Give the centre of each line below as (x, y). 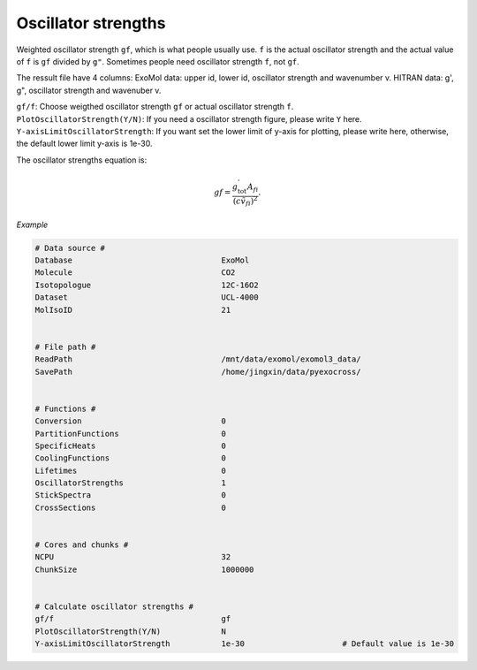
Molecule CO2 (135, 273)
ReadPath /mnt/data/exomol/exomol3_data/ (198, 359)
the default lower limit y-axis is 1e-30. (84, 144)
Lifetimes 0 (131, 470)
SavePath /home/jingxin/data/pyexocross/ (198, 372)
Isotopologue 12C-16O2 (147, 285)
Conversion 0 (131, 421)
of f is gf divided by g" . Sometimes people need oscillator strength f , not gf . (158, 61)
